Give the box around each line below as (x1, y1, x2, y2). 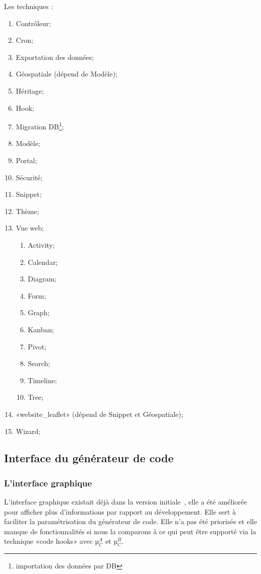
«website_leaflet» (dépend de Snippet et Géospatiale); (16, 408, 183, 419)
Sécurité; (16, 172, 43, 182)
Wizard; (16, 425, 41, 436)
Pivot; (28, 341, 47, 351)
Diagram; (28, 273, 57, 284)
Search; (28, 358, 50, 369)
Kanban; (28, 324, 54, 334)
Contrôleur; (16, 18, 51, 28)
